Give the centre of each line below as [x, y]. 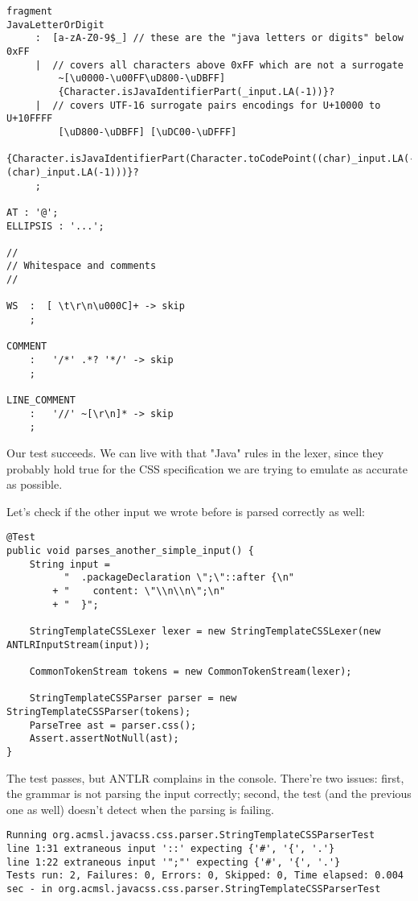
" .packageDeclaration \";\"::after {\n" [179, 578]
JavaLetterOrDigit [55, 25]
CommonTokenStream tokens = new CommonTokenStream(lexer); [191, 671]
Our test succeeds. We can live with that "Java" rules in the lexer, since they [195, 453]
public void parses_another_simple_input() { [130, 551]
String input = [70, 564]
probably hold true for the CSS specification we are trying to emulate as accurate [207, 468]
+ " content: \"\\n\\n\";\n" [139, 591]
